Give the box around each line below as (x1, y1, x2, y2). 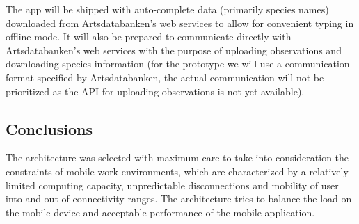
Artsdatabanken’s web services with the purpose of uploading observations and (6, 42, 342, 57)
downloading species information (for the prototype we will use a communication (6, 56, 350, 71)
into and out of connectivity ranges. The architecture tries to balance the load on (6, 191, 352, 206)
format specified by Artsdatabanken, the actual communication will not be (6, 70, 324, 84)
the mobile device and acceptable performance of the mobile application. (6, 205, 315, 219)
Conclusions (6, 118, 93, 139)
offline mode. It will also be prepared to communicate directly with (6, 29, 292, 44)
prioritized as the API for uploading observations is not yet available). (6, 83, 305, 98)
